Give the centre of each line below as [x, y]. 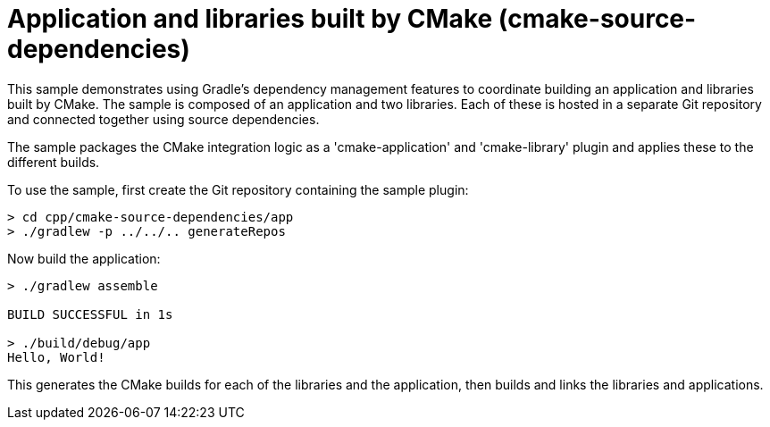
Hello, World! [56, 357]
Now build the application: [84, 258]
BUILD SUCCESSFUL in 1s [90, 314]
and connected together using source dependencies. [163, 119]
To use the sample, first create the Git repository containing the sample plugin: [238, 189]
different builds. [54, 162]
